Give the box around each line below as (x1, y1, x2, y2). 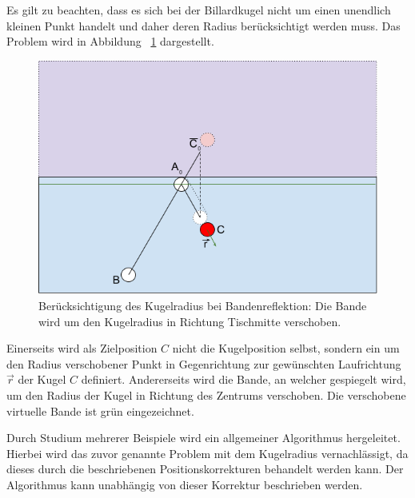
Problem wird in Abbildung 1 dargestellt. (6, 33, 214, 50)
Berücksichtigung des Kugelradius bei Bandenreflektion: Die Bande (38, 297, 367, 313)
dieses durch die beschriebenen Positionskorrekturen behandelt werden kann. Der (6, 460, 404, 477)
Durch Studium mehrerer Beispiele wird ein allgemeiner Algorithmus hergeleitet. (6, 429, 401, 446)
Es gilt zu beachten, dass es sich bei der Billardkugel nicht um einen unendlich (6, 2, 391, 18)
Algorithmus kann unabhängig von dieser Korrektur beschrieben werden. (6, 476, 363, 492)
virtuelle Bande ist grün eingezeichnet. (6, 402, 194, 419)
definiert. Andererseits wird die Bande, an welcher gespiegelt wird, (81, 371, 406, 388)
